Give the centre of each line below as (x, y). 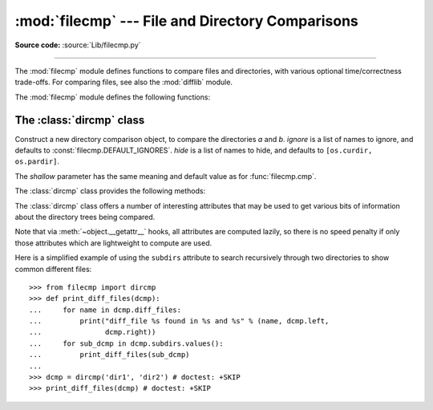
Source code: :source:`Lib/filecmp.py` (78, 45)
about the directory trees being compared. (85, 217)
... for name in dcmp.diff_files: (105, 310)
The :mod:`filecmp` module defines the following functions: (113, 97)
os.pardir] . (37, 161)
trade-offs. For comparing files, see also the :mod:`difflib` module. (123, 82)
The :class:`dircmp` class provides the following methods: (110, 191)
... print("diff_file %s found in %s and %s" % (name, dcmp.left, (179, 321)
